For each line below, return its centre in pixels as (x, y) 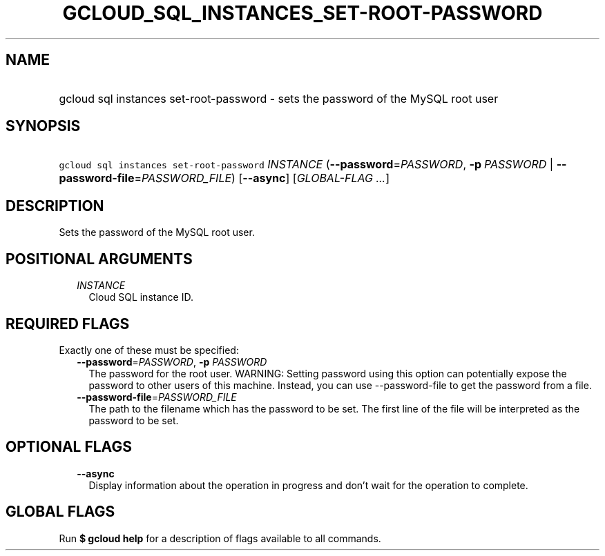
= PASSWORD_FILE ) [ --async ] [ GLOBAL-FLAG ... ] (262, 178)
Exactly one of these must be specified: (149, 350)
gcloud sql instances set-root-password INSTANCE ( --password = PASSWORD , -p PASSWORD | (306, 165)
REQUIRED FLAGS (68, 324)
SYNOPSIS (43, 126)
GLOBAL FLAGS (60, 512)
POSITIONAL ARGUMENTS (99, 259)
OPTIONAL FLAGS (69, 447)
